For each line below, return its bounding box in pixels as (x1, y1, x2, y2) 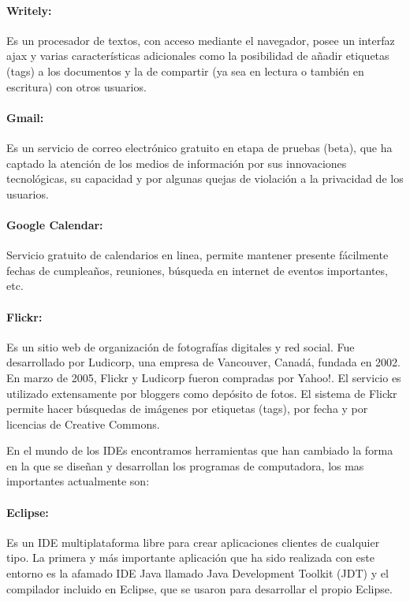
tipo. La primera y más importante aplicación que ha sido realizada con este (6, 549, 375, 566)
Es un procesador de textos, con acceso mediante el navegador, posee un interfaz (6, 32, 395, 48)
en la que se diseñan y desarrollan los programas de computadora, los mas (6, 457, 364, 474)
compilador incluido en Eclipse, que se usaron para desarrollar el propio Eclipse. (6, 580, 393, 596)
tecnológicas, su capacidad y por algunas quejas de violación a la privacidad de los (6, 170, 404, 187)
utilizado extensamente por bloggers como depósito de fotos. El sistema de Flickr (6, 385, 397, 401)
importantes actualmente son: (6, 473, 150, 489)
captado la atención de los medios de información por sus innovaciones (6, 154, 347, 171)
